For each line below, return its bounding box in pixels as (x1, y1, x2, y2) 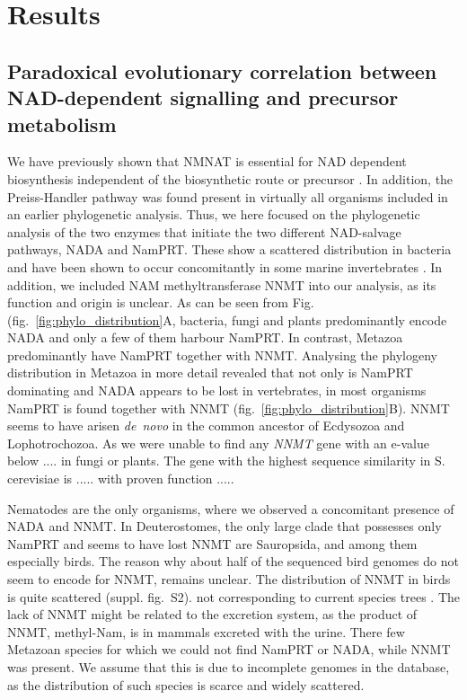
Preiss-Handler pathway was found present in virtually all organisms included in (7, 187, 448, 206)
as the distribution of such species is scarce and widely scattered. (7, 675, 365, 694)
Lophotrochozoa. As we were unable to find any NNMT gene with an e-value (7, 433, 429, 452)
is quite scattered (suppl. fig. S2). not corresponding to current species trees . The (7, 587, 460, 606)
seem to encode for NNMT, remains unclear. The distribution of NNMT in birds (7, 570, 451, 589)
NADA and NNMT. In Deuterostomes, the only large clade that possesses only (7, 517, 442, 536)
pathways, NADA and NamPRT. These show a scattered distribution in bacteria (7, 240, 452, 259)
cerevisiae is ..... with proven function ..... (7, 469, 234, 488)
